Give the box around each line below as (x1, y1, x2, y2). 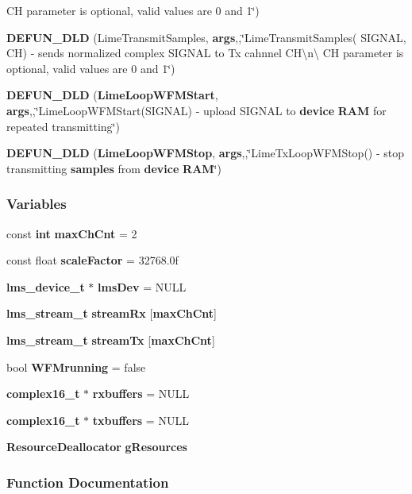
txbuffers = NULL (92, 411, 189, 428)
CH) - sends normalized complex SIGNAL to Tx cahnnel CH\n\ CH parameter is (6, 44, 404, 61)
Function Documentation (6, 472, 169, 492)
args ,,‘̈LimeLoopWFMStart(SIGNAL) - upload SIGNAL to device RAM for (6, 102, 387, 118)
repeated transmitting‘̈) (6, 118, 120, 134)
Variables (6, 194, 67, 214)
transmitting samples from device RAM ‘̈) (6, 160, 221, 176)
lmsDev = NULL (98, 278, 187, 295)
